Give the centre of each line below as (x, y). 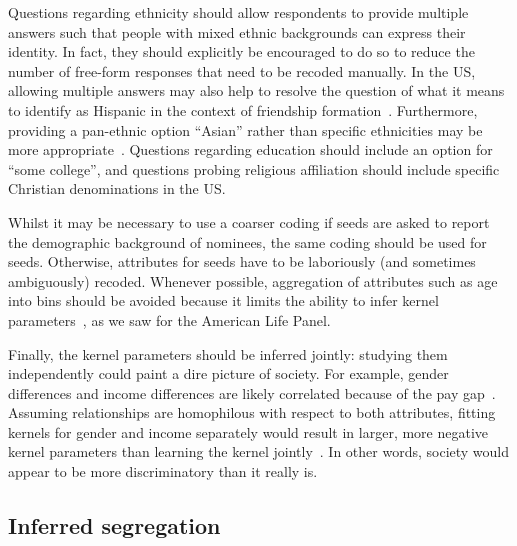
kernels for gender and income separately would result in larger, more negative (248, 431)
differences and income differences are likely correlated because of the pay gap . (252, 392)
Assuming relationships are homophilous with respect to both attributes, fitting (252, 412)
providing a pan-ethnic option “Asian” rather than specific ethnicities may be (245, 129)
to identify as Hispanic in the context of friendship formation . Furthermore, (243, 109)
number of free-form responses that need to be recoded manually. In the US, (242, 70)
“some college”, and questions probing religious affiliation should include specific (254, 168)
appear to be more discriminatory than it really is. (163, 471)
